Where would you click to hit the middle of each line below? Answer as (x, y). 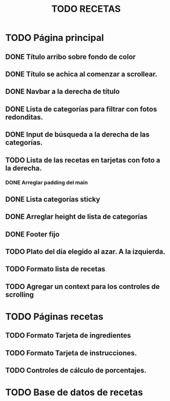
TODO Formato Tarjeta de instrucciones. (71, 353)
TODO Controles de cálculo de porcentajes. (76, 370)
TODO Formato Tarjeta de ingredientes (68, 336)
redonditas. (24, 117)
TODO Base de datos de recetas (74, 393)
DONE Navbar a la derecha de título (63, 92)
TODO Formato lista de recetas (55, 269)
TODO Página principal (55, 38)
